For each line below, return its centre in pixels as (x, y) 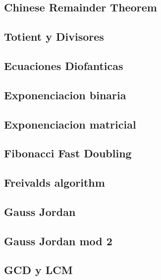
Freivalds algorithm (54, 182)
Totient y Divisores (54, 36)
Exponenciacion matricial (70, 124)
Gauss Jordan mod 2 (58, 241)
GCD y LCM (38, 270)
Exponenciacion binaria (65, 95)
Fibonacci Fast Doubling (68, 153)
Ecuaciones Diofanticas (64, 65)
